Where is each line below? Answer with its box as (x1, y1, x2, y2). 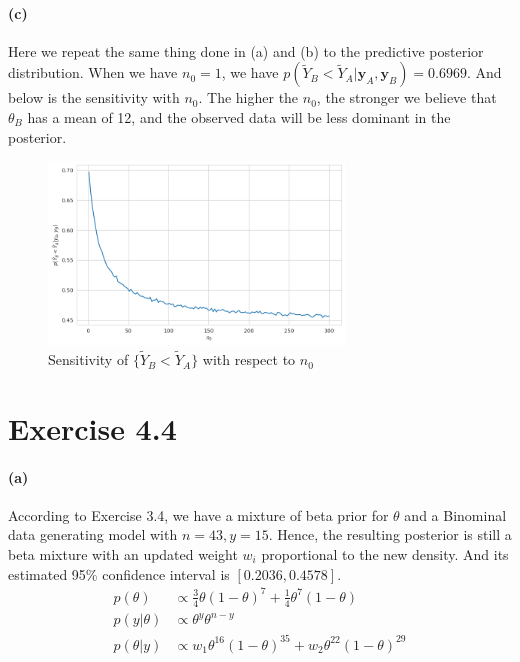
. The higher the (198, 87, 299, 108)
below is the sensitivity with (8, 87, 180, 108)
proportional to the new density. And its (261, 544, 509, 565)
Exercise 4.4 (8, 407, 177, 448)
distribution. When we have (8, 62, 178, 83)
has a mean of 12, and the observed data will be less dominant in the (27, 106, 451, 127)
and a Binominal (404, 504, 507, 525)
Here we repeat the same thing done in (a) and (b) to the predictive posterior (8, 40, 484, 61)
